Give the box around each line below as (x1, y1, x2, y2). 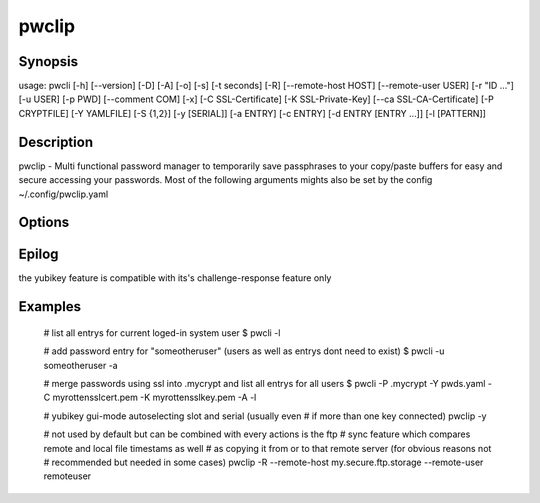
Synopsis (18, 53, 79, 70)
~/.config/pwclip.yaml (18, 188, 109, 200)
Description (18, 133, 94, 150)
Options (18, 214, 70, 231)
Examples (18, 298, 82, 315)
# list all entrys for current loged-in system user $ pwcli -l (43, 326, 281, 339)
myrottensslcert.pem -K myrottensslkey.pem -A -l (52, 391, 257, 404)
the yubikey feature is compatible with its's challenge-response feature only (18, 272, 332, 284)
